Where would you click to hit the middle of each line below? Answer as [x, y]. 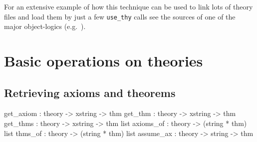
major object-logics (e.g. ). [45, 26]
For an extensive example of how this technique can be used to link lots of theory [128, 6]
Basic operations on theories [104, 61]
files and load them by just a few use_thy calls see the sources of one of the [120, 16]
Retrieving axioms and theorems [90, 92]
